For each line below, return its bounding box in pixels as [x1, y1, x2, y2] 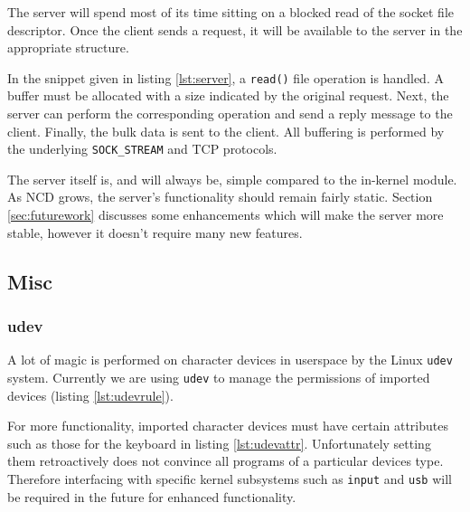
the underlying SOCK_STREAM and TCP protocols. [7, 139, 277, 158]
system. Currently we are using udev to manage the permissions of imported [7, 367, 430, 386]
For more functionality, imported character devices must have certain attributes [7, 416, 448, 435]
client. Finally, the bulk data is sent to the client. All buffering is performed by [7, 121, 445, 140]
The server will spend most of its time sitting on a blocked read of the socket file [7, 3, 455, 21]
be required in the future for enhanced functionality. [7, 487, 296, 506]
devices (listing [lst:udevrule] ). [7, 385, 174, 404]
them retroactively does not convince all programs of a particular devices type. [7, 451, 444, 470]
